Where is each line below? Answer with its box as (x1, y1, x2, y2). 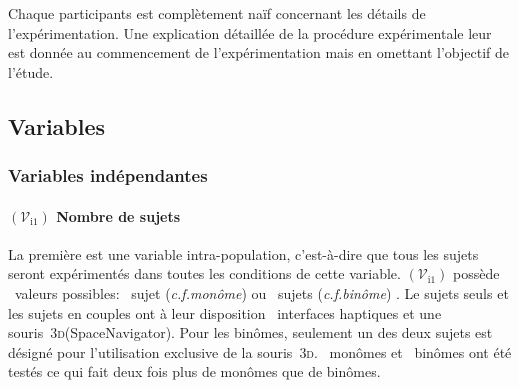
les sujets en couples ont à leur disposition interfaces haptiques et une (8, 302, 442, 323)
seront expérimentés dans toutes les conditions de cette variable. (8, 263, 401, 284)
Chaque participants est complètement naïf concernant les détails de (8, 3, 426, 23)
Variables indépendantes (8, 163, 208, 188)
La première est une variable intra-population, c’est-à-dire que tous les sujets (8, 243, 479, 264)
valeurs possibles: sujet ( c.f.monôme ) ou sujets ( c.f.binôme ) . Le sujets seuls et (14, 282, 509, 303)
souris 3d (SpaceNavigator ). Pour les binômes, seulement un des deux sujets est (8, 322, 493, 343)
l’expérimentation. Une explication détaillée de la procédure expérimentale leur (8, 22, 492, 43)
